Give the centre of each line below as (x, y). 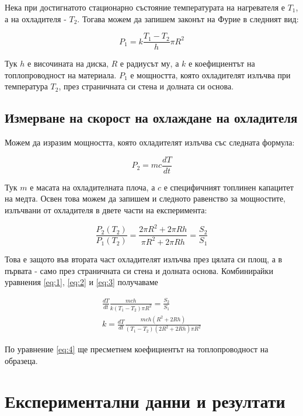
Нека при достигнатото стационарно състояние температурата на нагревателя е (145, 7)
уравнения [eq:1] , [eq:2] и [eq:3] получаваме (81, 282)
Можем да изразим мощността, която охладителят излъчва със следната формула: (150, 142)
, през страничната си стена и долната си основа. (146, 86)
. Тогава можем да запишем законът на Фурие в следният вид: (188, 18)
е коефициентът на (222, 63)
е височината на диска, (68, 63)
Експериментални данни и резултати (145, 401)
